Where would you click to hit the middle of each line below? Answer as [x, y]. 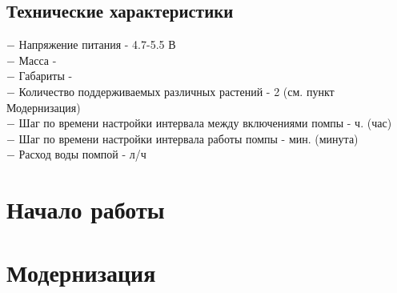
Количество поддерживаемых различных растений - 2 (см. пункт [176, 91]
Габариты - [46, 76]
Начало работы [86, 209]
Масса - [38, 60]
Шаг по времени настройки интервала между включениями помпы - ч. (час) [205, 123]
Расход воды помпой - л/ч [82, 154]
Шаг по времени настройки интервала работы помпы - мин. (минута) [188, 138]
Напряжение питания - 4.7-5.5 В [97, 44]
